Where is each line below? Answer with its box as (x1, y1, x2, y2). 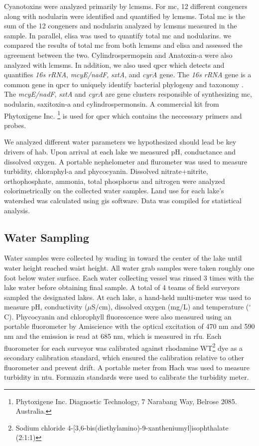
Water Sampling (4, 229, 89, 245)
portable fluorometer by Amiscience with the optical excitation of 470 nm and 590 (4, 321, 255, 331)
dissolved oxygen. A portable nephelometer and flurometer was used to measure (4, 156, 248, 166)
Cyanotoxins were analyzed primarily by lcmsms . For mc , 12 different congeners (4, 1, 248, 11)
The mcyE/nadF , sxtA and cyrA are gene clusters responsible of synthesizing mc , (4, 89, 252, 99)
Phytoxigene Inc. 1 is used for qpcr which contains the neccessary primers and (4, 109, 242, 121)
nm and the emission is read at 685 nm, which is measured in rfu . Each (4, 331, 222, 341)
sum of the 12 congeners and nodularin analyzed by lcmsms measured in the (4, 20, 237, 31)
